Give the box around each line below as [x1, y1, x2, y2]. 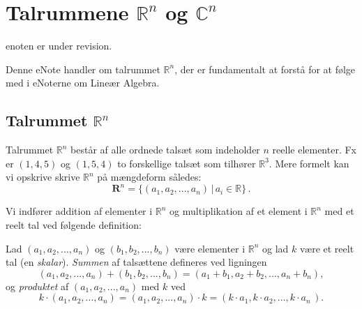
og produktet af [6, 278, 69, 293]
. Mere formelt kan [269, 156, 349, 170]
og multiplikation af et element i [169, 204, 308, 218]
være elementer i [174, 241, 246, 255]
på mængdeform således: [97, 169, 202, 184]
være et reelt [300, 241, 354, 255]
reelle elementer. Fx [272, 142, 356, 157]
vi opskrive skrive [6, 169, 80, 184]
